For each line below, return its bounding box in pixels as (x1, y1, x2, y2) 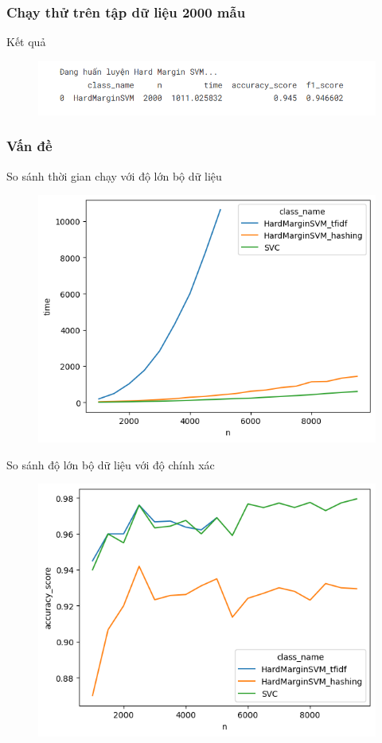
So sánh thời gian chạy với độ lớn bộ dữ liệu (6, 167, 222, 184)
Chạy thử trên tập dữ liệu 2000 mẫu (6, 2, 246, 21)
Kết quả (6, 33, 46, 50)
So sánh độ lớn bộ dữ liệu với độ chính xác (6, 456, 215, 473)
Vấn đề (6, 136, 53, 156)
